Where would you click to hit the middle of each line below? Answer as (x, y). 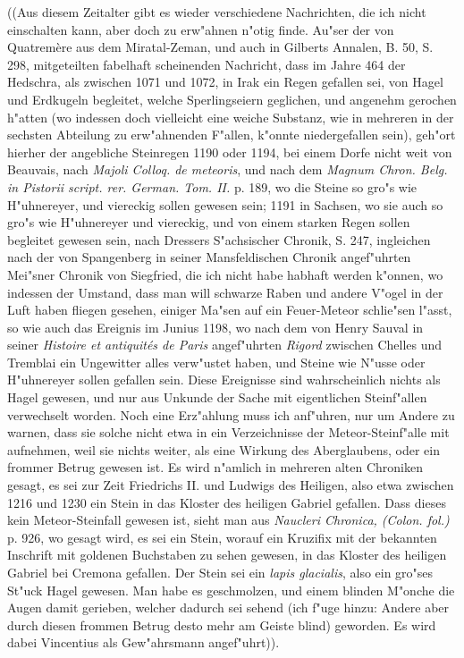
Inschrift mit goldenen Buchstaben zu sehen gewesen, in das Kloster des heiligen (227, 555)
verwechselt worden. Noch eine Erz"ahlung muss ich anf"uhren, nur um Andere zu (231, 414)
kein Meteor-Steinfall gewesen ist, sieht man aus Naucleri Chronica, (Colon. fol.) (228, 520)
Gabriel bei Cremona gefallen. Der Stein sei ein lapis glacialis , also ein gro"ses (220, 572)
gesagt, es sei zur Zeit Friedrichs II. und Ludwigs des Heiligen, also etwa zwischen (231, 485)
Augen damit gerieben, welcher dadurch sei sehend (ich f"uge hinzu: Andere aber (228, 607)
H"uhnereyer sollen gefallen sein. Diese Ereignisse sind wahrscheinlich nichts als (224, 380)
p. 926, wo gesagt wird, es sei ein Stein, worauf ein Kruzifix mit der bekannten (222, 537)
